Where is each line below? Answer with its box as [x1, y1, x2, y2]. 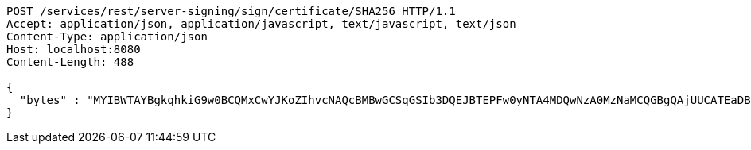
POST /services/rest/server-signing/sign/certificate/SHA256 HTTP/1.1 [6, 5, 456, 17]
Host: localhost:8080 [6, 43, 141, 56]
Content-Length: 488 [6, 56, 134, 68]
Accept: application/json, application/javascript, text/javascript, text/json [6, 17, 516, 30]
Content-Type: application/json [6, 30, 208, 43]
